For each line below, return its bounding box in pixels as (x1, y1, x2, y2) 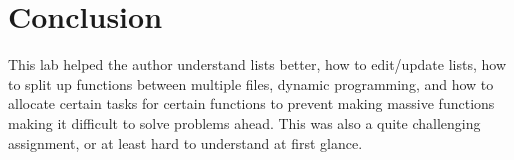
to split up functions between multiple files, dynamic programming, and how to (8, 73, 494, 94)
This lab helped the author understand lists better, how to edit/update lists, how (8, 54, 507, 75)
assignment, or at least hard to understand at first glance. (8, 132, 363, 153)
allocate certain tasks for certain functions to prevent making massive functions (8, 93, 495, 114)
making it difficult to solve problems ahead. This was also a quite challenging (8, 112, 481, 133)
